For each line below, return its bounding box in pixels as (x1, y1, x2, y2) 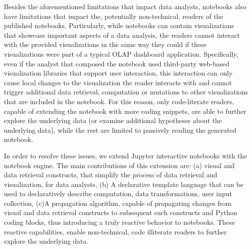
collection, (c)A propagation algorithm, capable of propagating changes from (4, 198, 232, 208)
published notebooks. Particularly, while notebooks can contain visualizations (4, 20, 235, 31)
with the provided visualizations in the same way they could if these (4, 39, 207, 49)
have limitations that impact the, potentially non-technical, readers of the (4, 11, 223, 21)
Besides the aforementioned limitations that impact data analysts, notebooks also (4, 1, 246, 11)
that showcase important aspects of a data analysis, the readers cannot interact (4, 30, 240, 40)
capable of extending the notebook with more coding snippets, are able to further (4, 106, 246, 116)
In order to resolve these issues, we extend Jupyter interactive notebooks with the (4, 150, 247, 160)
